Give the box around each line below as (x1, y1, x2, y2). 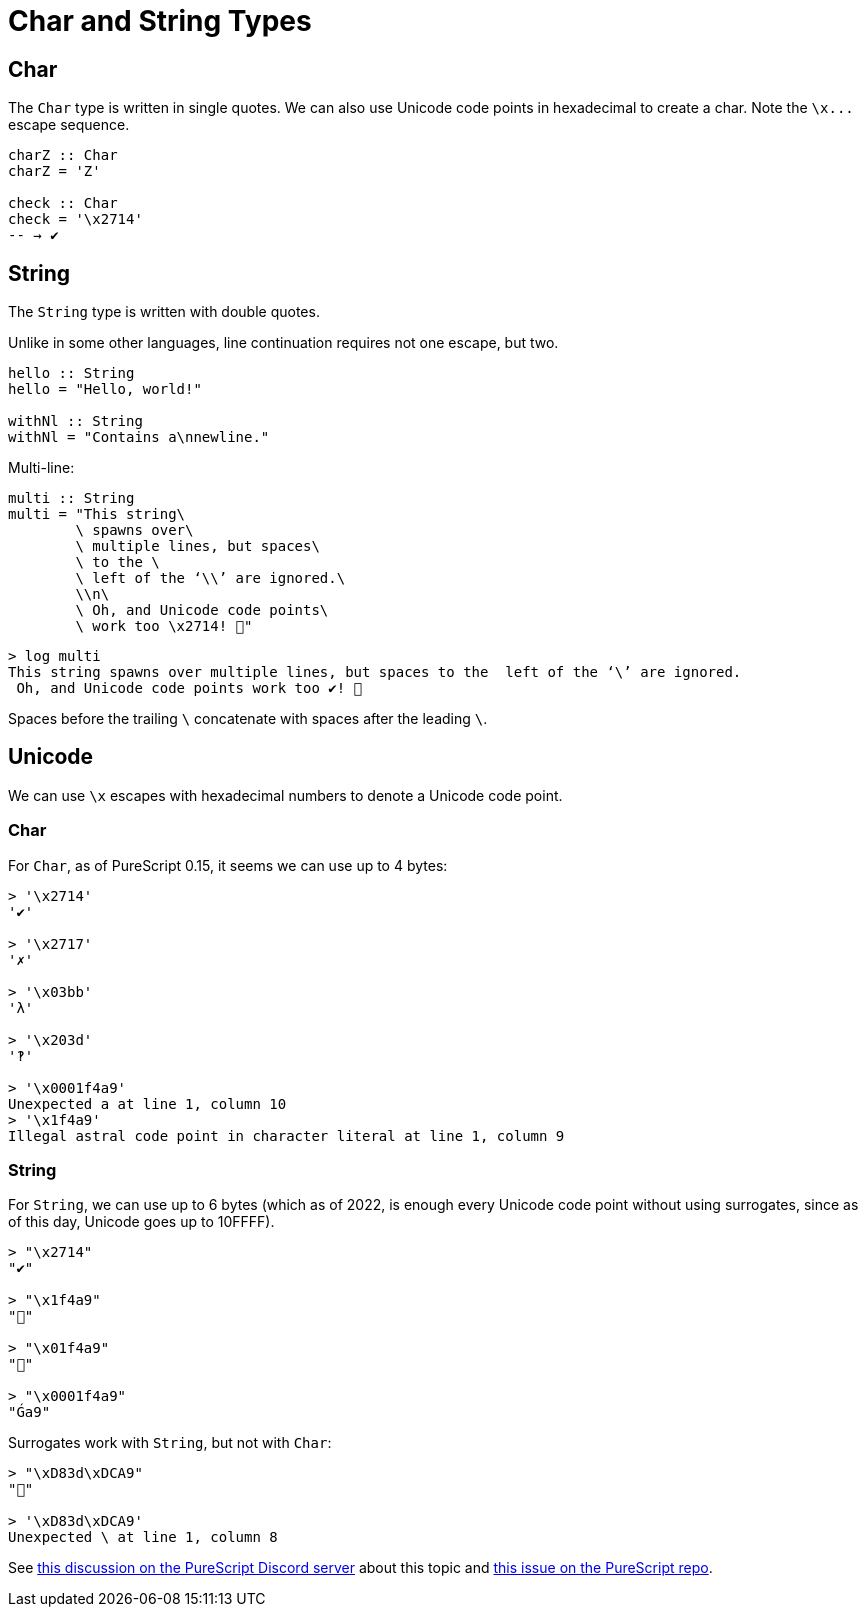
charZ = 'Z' (8, 163, 101, 180)
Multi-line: (8, 459, 75, 477)
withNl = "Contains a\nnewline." (8, 429, 270, 446)
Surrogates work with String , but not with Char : (8, 1434, 332, 1452)
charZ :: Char (8, 147, 118, 164)
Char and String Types (8, 4, 312, 38)
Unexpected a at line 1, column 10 (8, 1095, 287, 1112)
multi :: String (8, 490, 135, 507)
